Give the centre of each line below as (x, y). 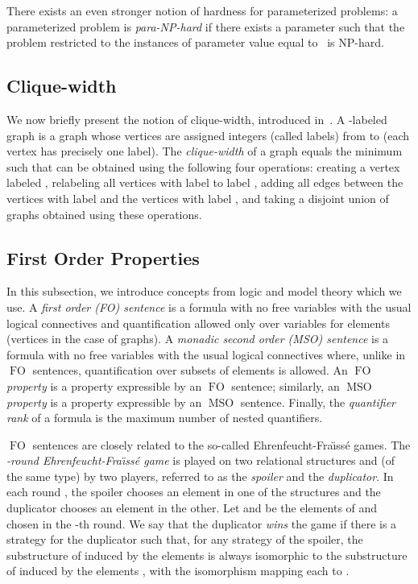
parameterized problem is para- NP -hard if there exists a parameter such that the (206, 26)
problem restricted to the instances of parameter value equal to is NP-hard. (195, 42)
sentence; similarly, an (286, 385)
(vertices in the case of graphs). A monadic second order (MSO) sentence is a (198, 339)
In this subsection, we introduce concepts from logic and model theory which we (204, 291)
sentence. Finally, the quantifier (318, 402)
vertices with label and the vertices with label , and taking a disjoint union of (198, 198)
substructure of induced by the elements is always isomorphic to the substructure (207, 555)
